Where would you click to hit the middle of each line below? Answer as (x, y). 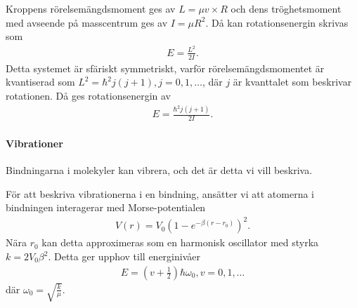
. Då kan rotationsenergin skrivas (277, 22)
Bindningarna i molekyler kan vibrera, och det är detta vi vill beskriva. (159, 170)
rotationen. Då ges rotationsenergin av (88, 95)
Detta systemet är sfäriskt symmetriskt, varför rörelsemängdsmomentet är (165, 68)
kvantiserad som (40, 82)
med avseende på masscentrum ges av (87, 22)
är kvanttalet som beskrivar (292, 82)
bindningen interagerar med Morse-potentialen (106, 207)
